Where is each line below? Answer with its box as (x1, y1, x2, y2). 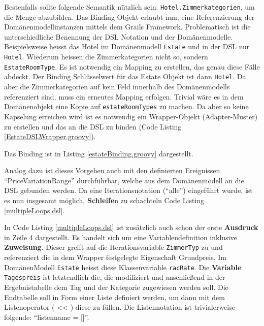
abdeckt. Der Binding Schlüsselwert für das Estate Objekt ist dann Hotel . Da (4, 71, 246, 82)
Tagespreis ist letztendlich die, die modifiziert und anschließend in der (4, 272, 225, 282)
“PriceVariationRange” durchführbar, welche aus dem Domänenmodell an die (4, 175, 244, 185)
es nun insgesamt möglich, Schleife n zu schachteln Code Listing (4, 195, 205, 206)
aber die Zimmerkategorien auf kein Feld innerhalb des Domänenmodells (4, 81, 230, 92)
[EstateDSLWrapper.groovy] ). (4, 131, 96, 142)
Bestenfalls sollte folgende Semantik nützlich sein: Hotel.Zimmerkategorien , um (4, 2, 255, 12)
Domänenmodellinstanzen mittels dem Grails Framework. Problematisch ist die (4, 21, 251, 32)
